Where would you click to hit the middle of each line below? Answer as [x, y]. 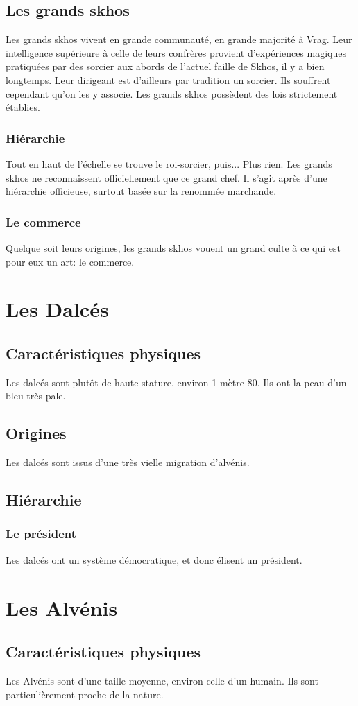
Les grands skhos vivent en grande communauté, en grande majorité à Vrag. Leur [179, 39]
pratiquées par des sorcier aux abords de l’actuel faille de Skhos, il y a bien [165, 66]
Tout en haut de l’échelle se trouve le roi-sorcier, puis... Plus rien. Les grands [169, 163]
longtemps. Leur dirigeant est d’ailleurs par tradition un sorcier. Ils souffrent [168, 79]
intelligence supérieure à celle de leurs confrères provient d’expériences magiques [176, 52]
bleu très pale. [36, 396]
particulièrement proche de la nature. [85, 694]
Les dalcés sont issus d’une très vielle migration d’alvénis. [128, 462]
